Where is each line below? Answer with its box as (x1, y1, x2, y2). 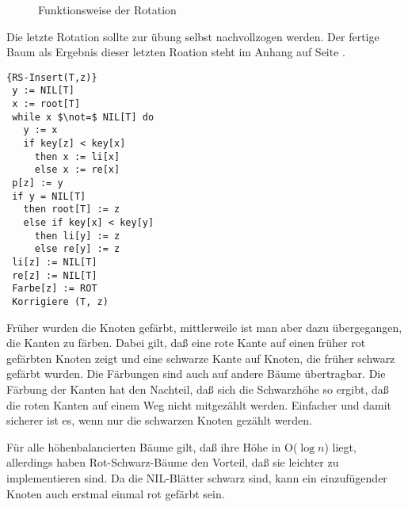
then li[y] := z (34, 230, 120, 242)
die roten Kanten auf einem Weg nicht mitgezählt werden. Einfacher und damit (6, 396, 392, 413)
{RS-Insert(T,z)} (6, 71, 97, 83)
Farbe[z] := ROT (12, 283, 97, 295)
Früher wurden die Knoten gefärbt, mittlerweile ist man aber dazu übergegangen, (6, 318, 402, 335)
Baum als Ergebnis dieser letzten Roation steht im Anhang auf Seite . (6, 44, 345, 60)
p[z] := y (12, 177, 63, 189)
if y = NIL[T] (12, 190, 86, 202)
